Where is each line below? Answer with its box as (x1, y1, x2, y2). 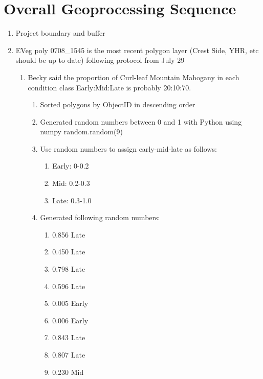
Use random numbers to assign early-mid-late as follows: (40, 143, 217, 154)
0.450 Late (52, 246, 85, 257)
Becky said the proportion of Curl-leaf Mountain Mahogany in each (28, 72, 239, 82)
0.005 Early (52, 298, 89, 309)
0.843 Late (52, 332, 85, 343)
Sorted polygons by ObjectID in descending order (40, 99, 195, 110)
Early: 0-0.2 (52, 160, 89, 171)
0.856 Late (52, 229, 85, 240)
